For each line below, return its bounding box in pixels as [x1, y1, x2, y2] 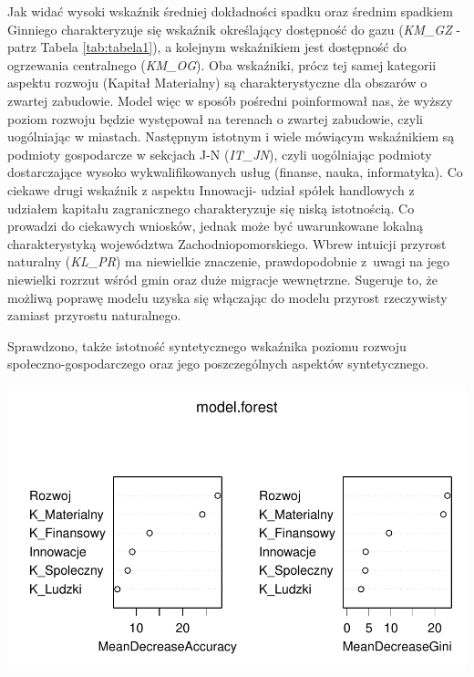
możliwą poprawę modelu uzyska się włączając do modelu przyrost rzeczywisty [7, 287, 448, 307]
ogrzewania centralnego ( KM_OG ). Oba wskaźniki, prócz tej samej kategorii [7, 55, 437, 74]
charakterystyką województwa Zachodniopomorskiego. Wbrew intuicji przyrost [7, 234, 447, 253]
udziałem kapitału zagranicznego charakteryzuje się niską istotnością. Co [7, 198, 415, 217]
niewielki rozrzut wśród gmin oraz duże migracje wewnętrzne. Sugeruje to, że [7, 269, 438, 288]
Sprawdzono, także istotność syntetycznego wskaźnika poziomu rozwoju [7, 336, 407, 355]
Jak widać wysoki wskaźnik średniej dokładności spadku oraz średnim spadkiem [7, 2, 453, 20]
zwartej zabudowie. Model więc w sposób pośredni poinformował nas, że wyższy [7, 90, 453, 109]
